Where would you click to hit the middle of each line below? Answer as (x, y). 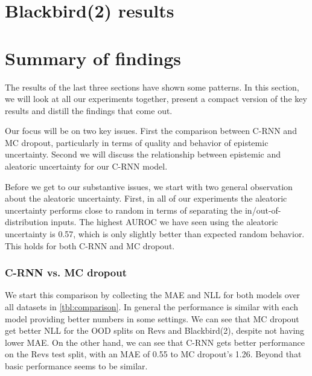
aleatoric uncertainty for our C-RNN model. (86, 166)
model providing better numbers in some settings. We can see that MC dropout (152, 318)
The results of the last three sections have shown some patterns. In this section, (152, 87)
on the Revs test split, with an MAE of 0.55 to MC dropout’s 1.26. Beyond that (153, 354)
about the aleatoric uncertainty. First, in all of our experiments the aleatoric (146, 198)
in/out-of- (263, 210)
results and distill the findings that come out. (89, 110)
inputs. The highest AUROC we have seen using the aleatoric (164, 222)
